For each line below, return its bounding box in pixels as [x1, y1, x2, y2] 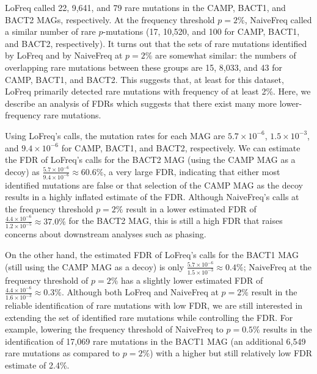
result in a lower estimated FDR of [126, 202, 257, 215]
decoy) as [5, 165, 40, 178]
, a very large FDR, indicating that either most [103, 165, 280, 178]
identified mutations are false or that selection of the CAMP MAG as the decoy [5, 178, 303, 191]
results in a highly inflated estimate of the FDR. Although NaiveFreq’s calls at [5, 190, 299, 203]
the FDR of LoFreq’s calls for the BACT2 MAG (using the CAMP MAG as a [5, 153, 296, 166]
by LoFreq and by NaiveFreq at [5, 49, 123, 62]
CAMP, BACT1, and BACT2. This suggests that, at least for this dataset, [5, 73, 284, 85]
